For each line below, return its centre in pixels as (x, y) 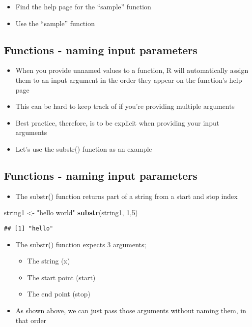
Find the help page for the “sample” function (83, 6)
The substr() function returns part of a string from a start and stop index (126, 196)
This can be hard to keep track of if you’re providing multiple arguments (125, 106)
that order (31, 320)
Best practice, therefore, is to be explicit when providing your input (117, 122)
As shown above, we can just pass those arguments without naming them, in (131, 310)
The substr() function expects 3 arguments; (81, 244)
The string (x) (49, 261)
